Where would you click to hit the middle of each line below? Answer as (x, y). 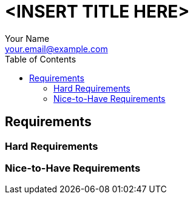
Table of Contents (41, 59)
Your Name (27, 38)
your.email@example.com (56, 49)
